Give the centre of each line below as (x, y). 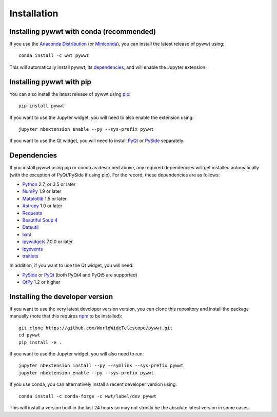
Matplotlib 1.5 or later (44, 198)
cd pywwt (29, 335)
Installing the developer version (61, 297)
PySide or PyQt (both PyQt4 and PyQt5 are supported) (80, 275)
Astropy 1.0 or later (42, 206)
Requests (32, 213)
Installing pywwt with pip (51, 82)
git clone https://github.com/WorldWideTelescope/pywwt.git (96, 328)
